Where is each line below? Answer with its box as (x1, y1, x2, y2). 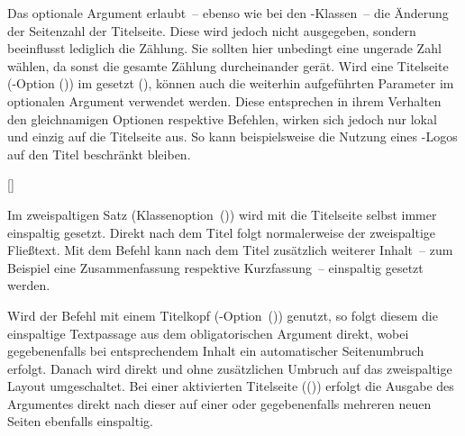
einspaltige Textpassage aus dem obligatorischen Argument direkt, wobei (7, 323, 409, 342)
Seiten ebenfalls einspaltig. (7, 412, 153, 431)
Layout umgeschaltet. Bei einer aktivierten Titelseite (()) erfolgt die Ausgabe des (7, 377, 454, 395)
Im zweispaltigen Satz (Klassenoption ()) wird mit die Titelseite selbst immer (7, 204, 437, 223)
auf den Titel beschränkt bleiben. (7, 144, 191, 163)
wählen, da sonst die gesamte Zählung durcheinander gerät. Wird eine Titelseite (7, 56, 449, 75)
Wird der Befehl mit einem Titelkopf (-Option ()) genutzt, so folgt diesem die (7, 305, 438, 324)
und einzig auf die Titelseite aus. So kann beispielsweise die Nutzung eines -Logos (7, 127, 458, 146)
